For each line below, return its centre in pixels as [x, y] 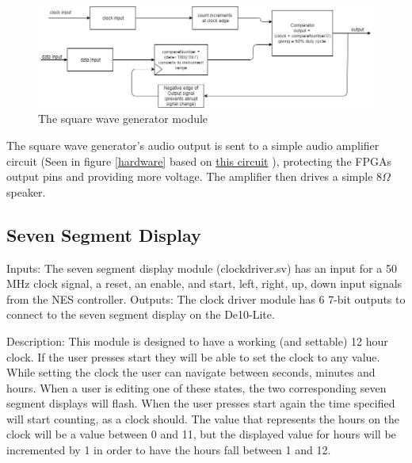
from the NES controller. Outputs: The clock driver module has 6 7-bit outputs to [206, 298]
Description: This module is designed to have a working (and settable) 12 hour [197, 341]
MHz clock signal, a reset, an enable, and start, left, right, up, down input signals [204, 283]
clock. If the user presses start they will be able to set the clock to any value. [193, 356]
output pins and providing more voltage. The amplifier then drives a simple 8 [195, 176]
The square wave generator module [123, 119]
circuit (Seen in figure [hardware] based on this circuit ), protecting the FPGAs [199, 161]
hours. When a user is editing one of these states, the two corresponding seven [196, 387]
